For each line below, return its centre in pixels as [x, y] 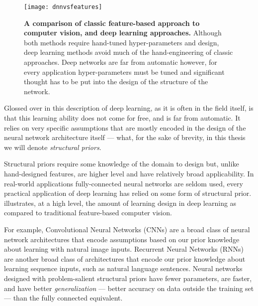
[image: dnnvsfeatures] [63, 7]
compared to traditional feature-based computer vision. [88, 213]
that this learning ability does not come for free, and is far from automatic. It [122, 118]
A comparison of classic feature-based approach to [112, 23]
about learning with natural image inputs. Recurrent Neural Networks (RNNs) [124, 249]
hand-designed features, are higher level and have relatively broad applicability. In [129, 173]
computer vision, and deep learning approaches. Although [123, 33]
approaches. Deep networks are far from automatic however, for [121, 62]
